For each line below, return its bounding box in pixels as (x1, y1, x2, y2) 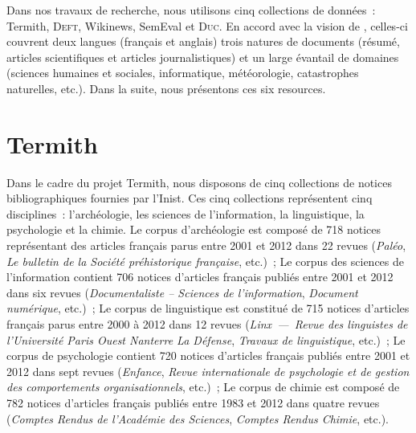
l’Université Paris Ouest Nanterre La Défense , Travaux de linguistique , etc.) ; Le (6, 331, 406, 348)
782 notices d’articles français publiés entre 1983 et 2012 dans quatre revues (6, 394, 380, 411)
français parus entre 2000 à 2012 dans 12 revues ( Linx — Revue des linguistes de (6, 316, 408, 333)
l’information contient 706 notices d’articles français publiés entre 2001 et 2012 (6, 268, 394, 285)
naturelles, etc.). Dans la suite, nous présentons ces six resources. (6, 80, 326, 96)
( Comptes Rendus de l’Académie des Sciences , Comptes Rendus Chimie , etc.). (6, 410, 389, 427)
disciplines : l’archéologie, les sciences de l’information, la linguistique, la (6, 205, 365, 222)
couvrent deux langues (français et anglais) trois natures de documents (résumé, (6, 33, 400, 50)
